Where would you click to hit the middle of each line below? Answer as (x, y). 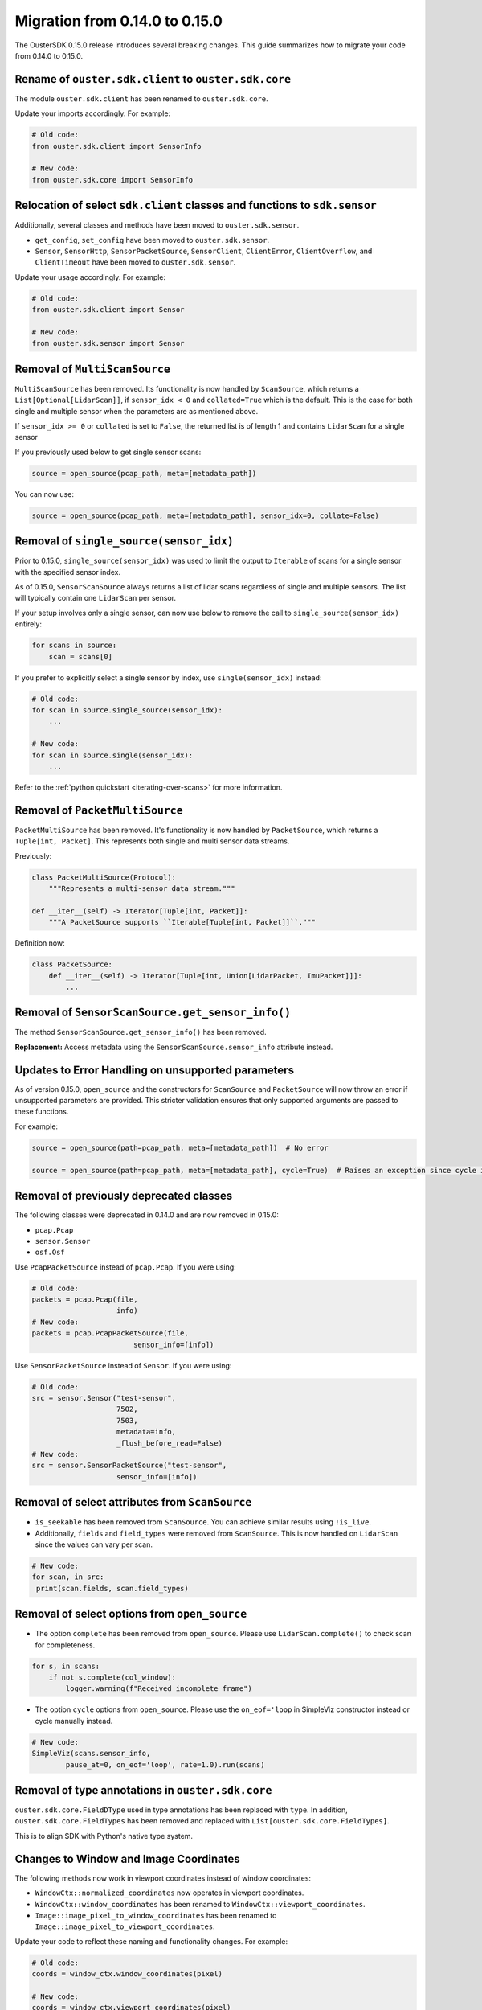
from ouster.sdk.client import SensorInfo (116, 146)
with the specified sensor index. (67, 572)
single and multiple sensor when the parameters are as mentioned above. (137, 411)
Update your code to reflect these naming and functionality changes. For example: (151, 1941)
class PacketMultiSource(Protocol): (104, 877)
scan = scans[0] (80, 656)
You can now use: (44, 494)
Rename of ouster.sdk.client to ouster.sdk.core (153, 79)
